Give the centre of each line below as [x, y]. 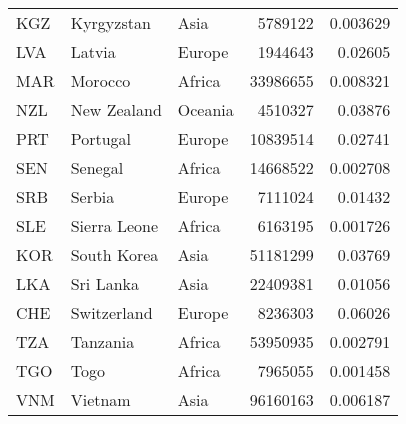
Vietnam [100, 399]
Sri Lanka [104, 283]
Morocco [100, 80]
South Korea [114, 254]
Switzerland [111, 312]
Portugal [100, 138]
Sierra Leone [114, 225]
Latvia [93, 51]
